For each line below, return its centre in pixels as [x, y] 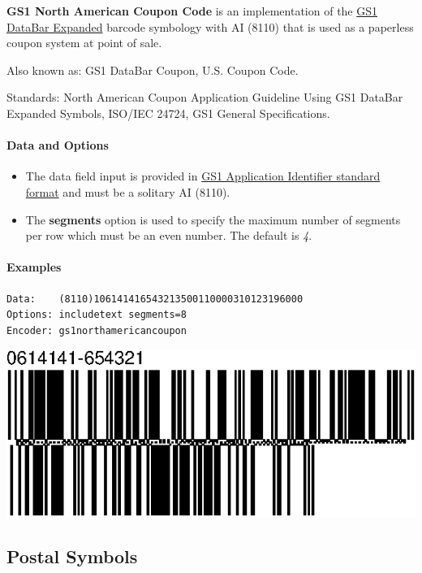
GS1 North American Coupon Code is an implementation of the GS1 [192, 11]
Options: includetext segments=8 [97, 315]
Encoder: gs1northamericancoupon [97, 330]
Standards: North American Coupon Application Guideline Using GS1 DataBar [205, 97]
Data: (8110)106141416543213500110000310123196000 [155, 299]
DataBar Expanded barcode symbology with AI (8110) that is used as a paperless [210, 26]
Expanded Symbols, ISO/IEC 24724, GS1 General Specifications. [168, 113]
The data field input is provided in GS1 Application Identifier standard [203, 176]
